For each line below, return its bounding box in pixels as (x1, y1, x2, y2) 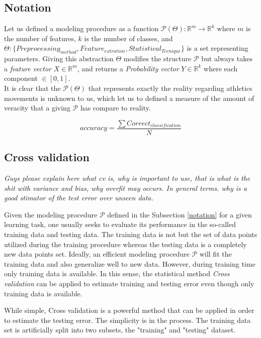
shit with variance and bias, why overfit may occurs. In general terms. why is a (4, 182, 247, 193)
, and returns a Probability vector (77, 63, 179, 73)
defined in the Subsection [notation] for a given (107, 209, 252, 219)
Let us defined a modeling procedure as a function (4, 23, 159, 34)
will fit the (199, 249, 232, 259)
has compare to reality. (80, 102, 151, 113)
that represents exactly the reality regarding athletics (88, 82, 252, 93)
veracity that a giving (4, 102, 70, 113)
